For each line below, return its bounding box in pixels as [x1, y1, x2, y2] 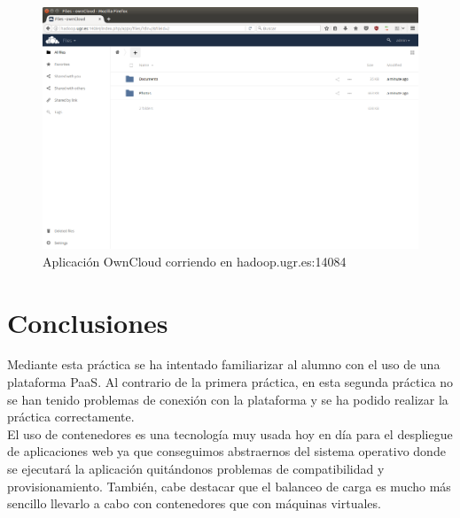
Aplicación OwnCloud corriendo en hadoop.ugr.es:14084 [43, 251, 347, 270]
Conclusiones [7, 304, 168, 340]
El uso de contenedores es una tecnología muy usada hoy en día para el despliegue [7, 424, 453, 443]
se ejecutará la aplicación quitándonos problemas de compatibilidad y [7, 460, 385, 477]
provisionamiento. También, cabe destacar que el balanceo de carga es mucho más [7, 476, 451, 495]
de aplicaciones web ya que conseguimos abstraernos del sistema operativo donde [7, 442, 446, 460]
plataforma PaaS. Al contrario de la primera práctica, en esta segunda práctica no [7, 373, 454, 391]
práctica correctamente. [7, 407, 135, 426]
